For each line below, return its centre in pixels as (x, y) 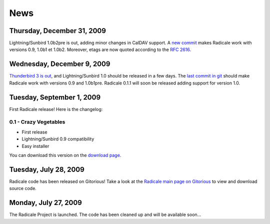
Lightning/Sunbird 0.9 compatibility (58, 139)
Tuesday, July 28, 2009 (47, 169)
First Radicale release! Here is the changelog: (56, 109)
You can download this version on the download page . (65, 155)
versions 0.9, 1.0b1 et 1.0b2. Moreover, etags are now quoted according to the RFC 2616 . (100, 49)
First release (34, 132)
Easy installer (35, 146)
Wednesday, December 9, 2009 (60, 64)
